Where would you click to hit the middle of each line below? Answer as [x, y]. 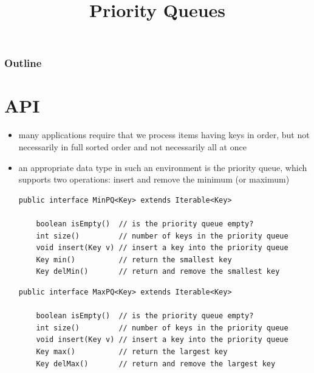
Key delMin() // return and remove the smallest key [158, 272]
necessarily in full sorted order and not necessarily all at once [132, 147]
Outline [23, 63]
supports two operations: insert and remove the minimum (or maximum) [154, 179]
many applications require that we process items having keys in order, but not [164, 135]
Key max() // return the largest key [132, 351]
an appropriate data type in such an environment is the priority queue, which [163, 167]
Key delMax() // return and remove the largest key [156, 364]
